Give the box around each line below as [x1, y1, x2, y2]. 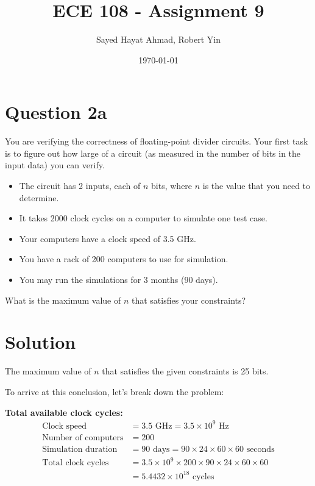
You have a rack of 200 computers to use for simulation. [19, 252, 228, 265]
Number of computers [42, 433, 124, 442]
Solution [5, 329, 76, 354]
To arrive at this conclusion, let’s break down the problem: [5, 385, 224, 398]
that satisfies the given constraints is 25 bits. [102, 365, 269, 377]
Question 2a [5, 99, 107, 124]
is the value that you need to [202, 179, 311, 192]
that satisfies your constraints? [131, 293, 246, 306]
